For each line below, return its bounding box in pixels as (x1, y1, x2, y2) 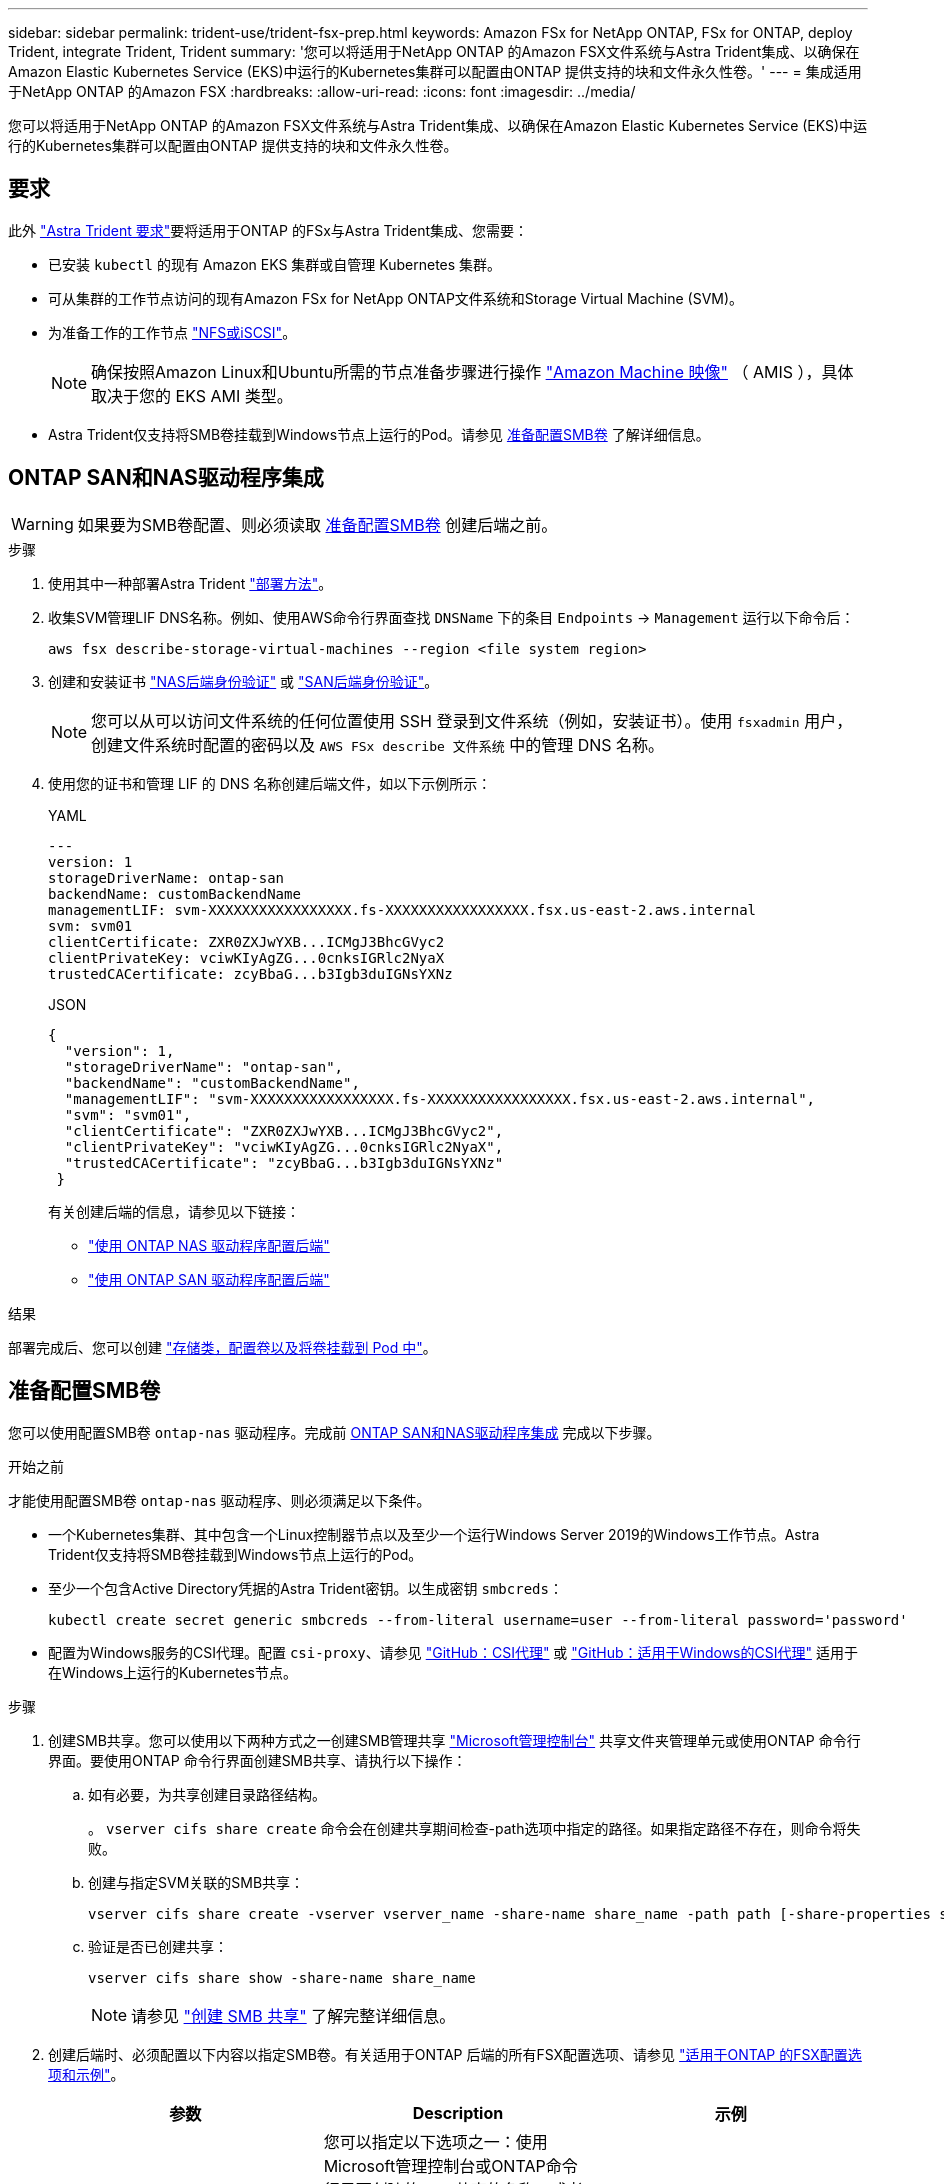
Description (412, 2102, 504, 2123)
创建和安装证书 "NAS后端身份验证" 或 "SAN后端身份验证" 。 (48, 672, 439, 690)
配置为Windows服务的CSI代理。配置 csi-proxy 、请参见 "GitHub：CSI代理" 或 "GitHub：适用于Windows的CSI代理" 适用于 (48, 1643, 858, 1661)
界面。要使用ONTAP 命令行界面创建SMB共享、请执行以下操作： (48, 1751, 467, 1769)
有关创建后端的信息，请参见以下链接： (48, 1202, 300, 1220)
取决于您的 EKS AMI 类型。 (91, 385, 293, 406)
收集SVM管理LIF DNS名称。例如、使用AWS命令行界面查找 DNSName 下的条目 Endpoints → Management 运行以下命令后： (48, 608, 855, 626)
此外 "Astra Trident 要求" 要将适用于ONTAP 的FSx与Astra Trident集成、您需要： (8, 221, 529, 239)
